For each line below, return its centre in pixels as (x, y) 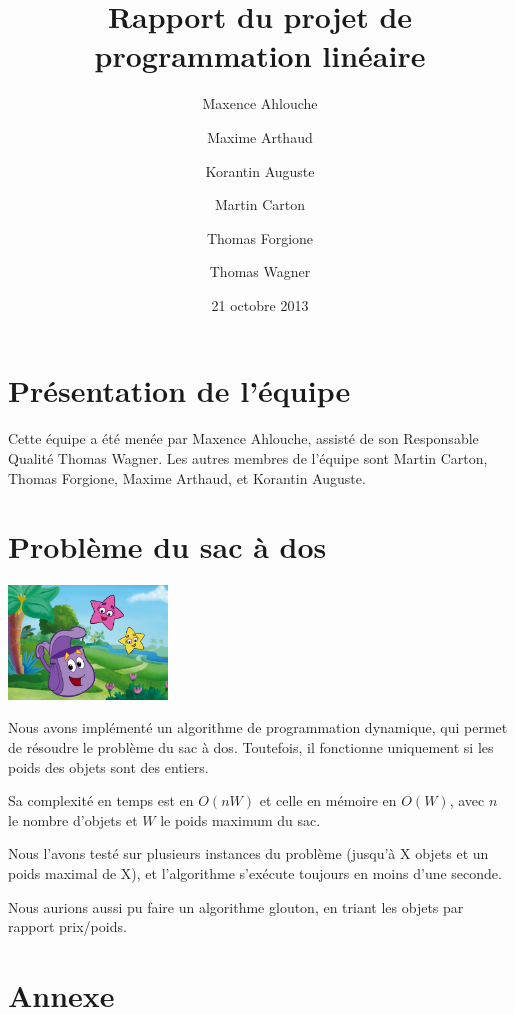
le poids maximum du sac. (240, 819)
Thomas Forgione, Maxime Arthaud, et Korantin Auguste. (187, 477)
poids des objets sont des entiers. (108, 766)
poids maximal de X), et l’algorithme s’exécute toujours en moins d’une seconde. (255, 872)
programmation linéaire (260, 55)
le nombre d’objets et (73, 819)
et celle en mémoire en (328, 800)
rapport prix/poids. (67, 926)
